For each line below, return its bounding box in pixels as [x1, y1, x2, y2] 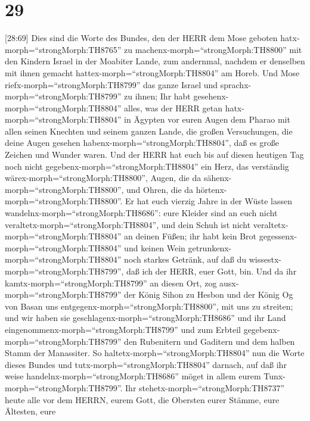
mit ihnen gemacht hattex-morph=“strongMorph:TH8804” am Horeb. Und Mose [5, 66, 300, 79]
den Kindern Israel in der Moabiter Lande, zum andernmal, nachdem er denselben [5, 55, 305, 67]
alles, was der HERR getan [124, 101, 222, 114]
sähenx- [203, 171, 232, 184]
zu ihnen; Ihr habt [124, 90, 191, 102]
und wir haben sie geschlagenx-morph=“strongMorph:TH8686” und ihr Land [5, 311, 286, 324]
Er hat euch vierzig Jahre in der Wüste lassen [125, 195, 293, 207]
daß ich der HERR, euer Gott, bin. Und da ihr [126, 265, 297, 277]
